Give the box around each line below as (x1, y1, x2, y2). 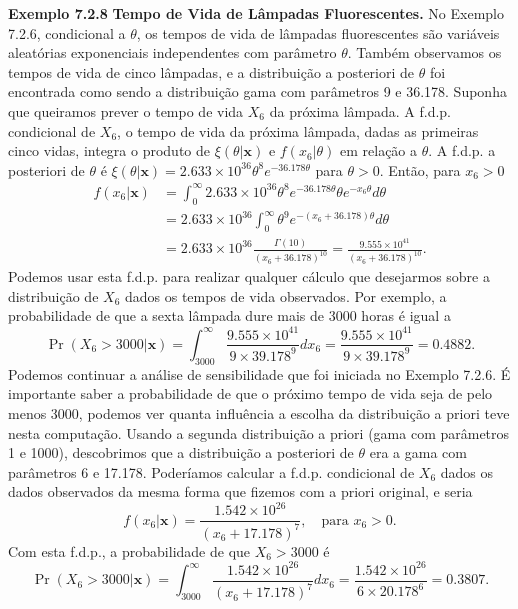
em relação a (340, 140, 418, 161)
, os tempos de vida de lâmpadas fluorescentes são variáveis (136, 22, 500, 43)
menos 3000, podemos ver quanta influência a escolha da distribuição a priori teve (8, 402, 510, 423)
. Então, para (379, 159, 461, 180)
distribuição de (8, 285, 99, 306)
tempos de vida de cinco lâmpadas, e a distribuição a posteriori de (8, 61, 415, 82)
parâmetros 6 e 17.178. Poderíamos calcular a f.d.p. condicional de (8, 461, 415, 482)
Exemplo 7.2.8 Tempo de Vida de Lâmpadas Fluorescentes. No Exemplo (8, 3, 504, 23)
